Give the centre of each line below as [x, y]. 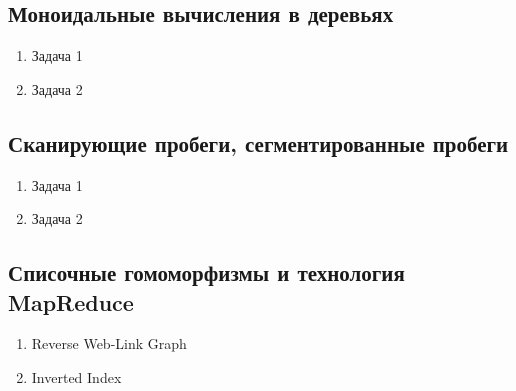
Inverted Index [76, 376]
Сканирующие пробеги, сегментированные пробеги [258, 142]
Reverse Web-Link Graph [109, 343]
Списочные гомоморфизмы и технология [206, 272]
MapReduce [71, 301]
